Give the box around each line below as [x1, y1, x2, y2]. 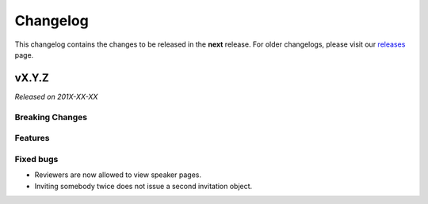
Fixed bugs [14, 153, 59, 164]
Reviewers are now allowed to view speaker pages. [34, 170, 202, 179]
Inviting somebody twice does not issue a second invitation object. [34, 181, 253, 191]
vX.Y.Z [14, 71, 49, 85]
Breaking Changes [14, 111, 88, 123]
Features [14, 133, 50, 144]
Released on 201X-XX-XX [14, 92, 98, 101]
